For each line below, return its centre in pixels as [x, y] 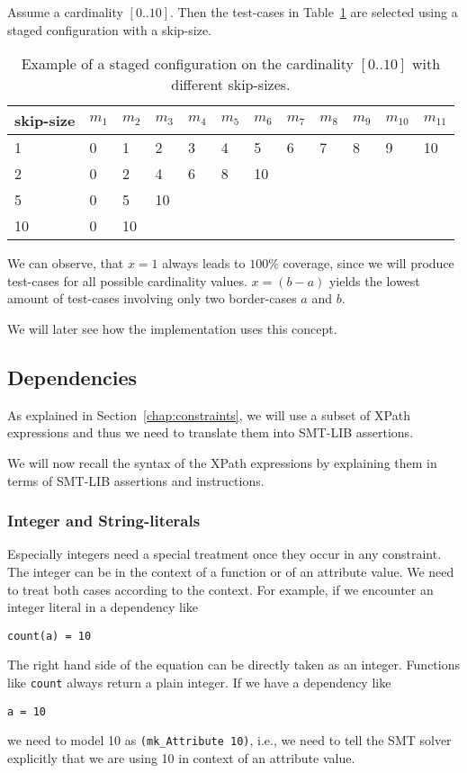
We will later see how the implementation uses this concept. [172, 328]
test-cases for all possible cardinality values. [127, 280]
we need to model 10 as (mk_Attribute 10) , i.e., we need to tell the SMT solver [229, 740]
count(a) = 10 [49, 636]
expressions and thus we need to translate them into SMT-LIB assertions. [211, 432]
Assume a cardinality [65, 12]
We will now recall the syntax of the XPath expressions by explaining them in [222, 462]
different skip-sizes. [231, 85]
